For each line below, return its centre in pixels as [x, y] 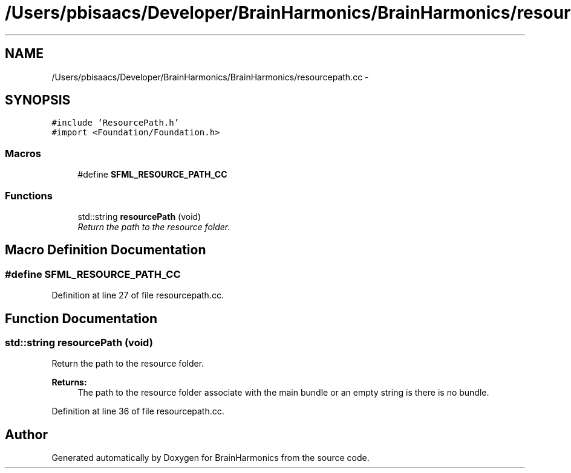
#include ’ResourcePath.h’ [116, 123]
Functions [29, 195]
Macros [23, 153]
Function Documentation [81, 318]
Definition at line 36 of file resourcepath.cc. [138, 411]
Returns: [69, 382]
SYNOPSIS [38, 100]
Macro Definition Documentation [106, 250]
